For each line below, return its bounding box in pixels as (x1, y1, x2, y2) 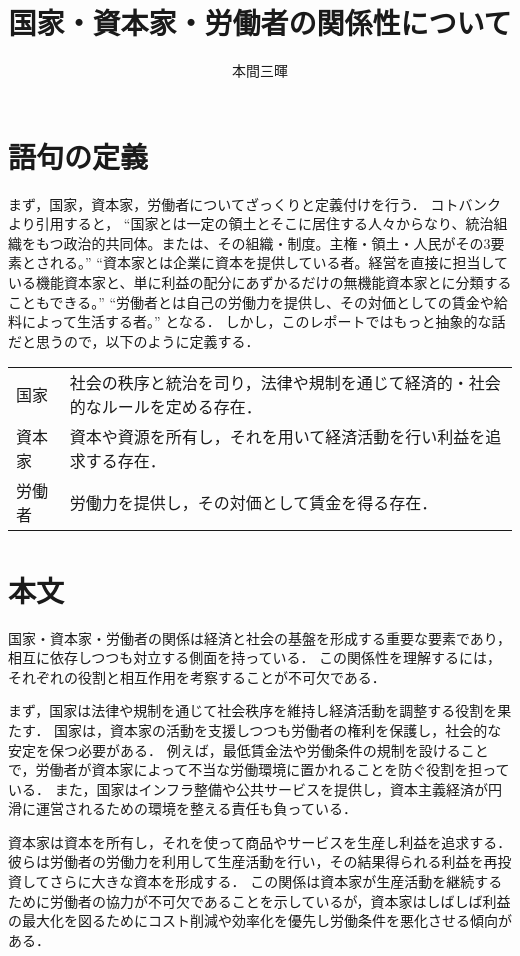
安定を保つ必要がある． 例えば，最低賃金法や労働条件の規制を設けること (8, 739, 489, 760)
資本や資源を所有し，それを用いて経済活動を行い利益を (69, 425, 486, 449)
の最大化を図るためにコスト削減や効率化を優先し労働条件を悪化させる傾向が (8, 910, 512, 931)
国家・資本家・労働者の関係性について (8, 2, 512, 43)
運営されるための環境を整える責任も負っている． (35, 798, 357, 819)
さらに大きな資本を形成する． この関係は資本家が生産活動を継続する (49, 871, 503, 892)
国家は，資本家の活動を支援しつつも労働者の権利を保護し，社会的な (54, 719, 502, 740)
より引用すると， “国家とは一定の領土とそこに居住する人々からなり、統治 (8, 213, 494, 234)
